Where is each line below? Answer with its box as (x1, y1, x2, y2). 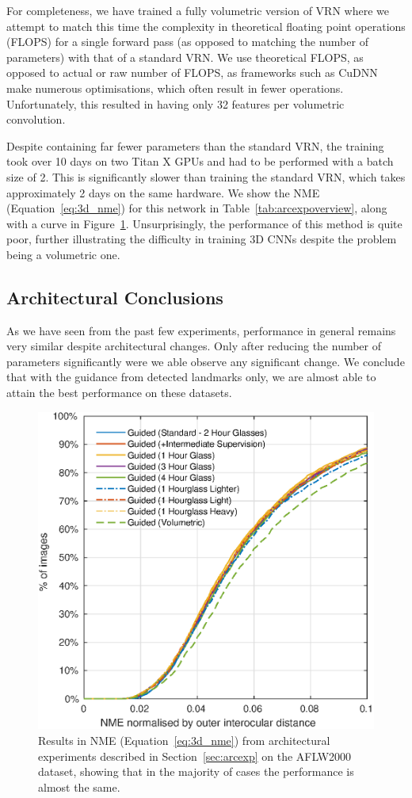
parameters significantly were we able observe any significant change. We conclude (6, 353, 405, 369)
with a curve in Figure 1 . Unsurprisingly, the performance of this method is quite (6, 215, 402, 231)
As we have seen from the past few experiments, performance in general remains (6, 322, 396, 338)
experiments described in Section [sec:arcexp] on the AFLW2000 (38, 747, 352, 764)
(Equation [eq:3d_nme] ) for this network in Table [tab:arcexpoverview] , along (6, 200, 387, 216)
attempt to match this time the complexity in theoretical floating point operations (6, 17, 406, 34)
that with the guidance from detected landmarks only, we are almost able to (6, 368, 376, 385)
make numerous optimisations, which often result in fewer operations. (6, 79, 344, 96)
